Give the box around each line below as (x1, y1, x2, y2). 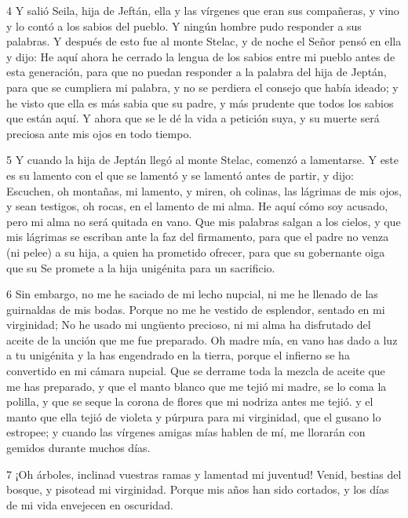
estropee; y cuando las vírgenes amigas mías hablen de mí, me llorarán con (6, 424, 366, 440)
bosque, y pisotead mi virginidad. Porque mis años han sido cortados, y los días (6, 481, 389, 498)
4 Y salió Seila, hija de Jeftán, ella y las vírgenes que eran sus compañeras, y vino (6, 2, 399, 18)
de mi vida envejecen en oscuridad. (6, 496, 173, 513)
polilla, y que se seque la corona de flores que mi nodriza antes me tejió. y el (6, 393, 373, 410)
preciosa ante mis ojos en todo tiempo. (6, 125, 192, 141)
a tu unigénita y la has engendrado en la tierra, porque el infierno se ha (6, 347, 350, 363)
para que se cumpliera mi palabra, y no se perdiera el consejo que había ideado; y (6, 78, 399, 95)
